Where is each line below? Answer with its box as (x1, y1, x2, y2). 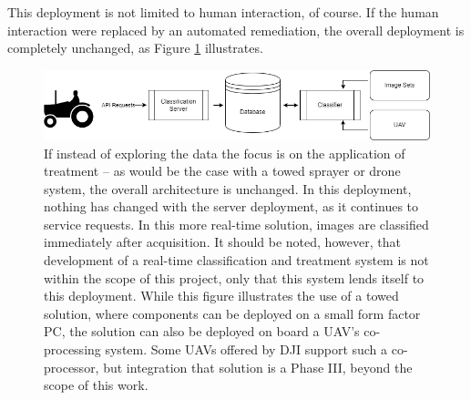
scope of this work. (44, 375, 148, 395)
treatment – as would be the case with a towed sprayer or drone (44, 161, 401, 180)
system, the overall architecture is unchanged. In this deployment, (44, 179, 412, 198)
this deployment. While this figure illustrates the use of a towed (44, 286, 399, 305)
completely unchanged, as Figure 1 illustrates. (7, 38, 263, 57)
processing (44, 340, 101, 359)
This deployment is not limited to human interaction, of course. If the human (7, 3, 439, 21)
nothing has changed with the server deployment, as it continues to (44, 197, 419, 216)
